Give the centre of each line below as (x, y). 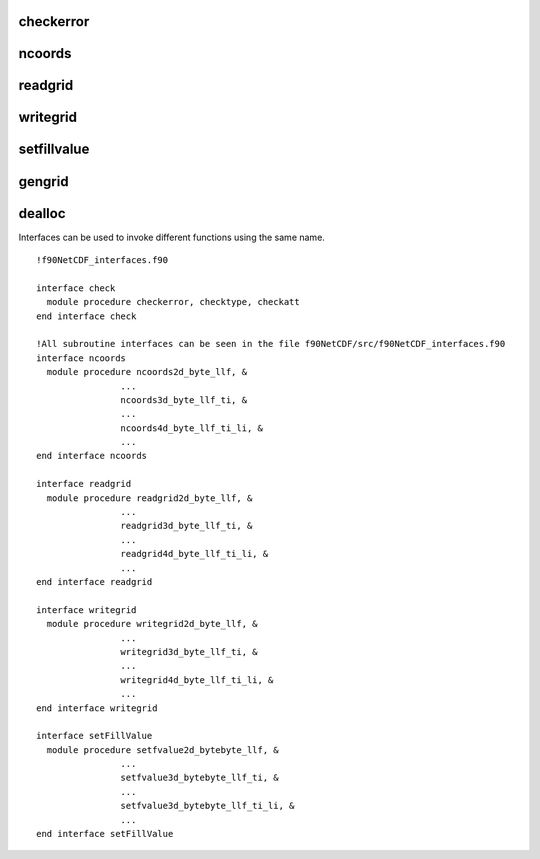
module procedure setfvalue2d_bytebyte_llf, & (162, 749)
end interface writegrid (97, 708)
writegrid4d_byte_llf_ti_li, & (197, 679)
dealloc (42, 213)
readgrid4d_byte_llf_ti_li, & (194, 554)
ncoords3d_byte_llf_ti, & (184, 399)
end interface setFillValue (105, 834)
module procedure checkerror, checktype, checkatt (173, 302)
